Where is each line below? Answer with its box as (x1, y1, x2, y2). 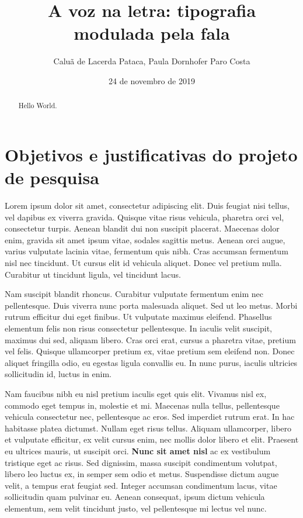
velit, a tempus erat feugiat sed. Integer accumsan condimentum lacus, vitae (5, 479, 277, 491)
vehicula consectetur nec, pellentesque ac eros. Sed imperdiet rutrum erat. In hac (5, 410, 295, 423)
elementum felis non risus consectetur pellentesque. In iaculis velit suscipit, (5, 322, 272, 334)
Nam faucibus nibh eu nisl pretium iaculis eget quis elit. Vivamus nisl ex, (5, 387, 267, 399)
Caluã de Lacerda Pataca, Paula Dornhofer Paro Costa (53, 55, 250, 67)
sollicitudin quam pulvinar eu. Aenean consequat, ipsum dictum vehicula (5, 491, 265, 503)
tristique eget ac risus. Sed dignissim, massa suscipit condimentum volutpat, (5, 456, 277, 468)
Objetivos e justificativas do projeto (5, 142, 298, 166)
